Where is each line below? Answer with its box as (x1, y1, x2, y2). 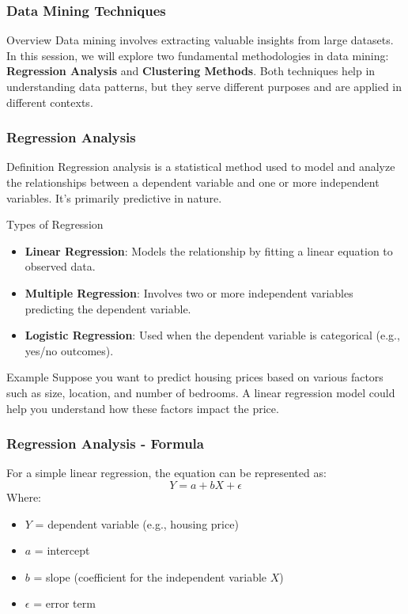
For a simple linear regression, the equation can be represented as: (6, 464, 327, 481)
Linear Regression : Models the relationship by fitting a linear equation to (25, 242, 393, 259)
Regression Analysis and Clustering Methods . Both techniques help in (6, 63, 376, 79)
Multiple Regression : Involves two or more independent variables (25, 284, 353, 301)
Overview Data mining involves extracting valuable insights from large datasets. (6, 32, 394, 48)
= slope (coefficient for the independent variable (33, 568, 267, 585)
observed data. (25, 258, 96, 275)
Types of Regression (6, 216, 104, 233)
